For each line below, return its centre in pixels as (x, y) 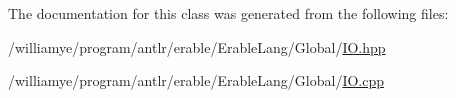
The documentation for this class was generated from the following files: (228, 13)
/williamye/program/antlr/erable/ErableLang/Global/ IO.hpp (197, 46)
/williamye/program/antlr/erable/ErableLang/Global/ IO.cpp (196, 80)
